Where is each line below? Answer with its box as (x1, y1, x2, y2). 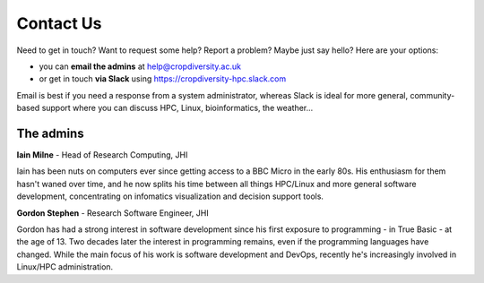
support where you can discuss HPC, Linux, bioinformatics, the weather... (41, 103, 314, 114)
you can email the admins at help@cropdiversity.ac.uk (39, 61, 242, 72)
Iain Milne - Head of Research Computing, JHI (16, 150, 188, 160)
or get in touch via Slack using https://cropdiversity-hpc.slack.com (39, 73, 287, 84)
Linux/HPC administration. (16, 262, 114, 272)
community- (409, 90, 455, 100)
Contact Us (16, 13, 102, 33)
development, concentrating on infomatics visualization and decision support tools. (16, 191, 324, 202)
